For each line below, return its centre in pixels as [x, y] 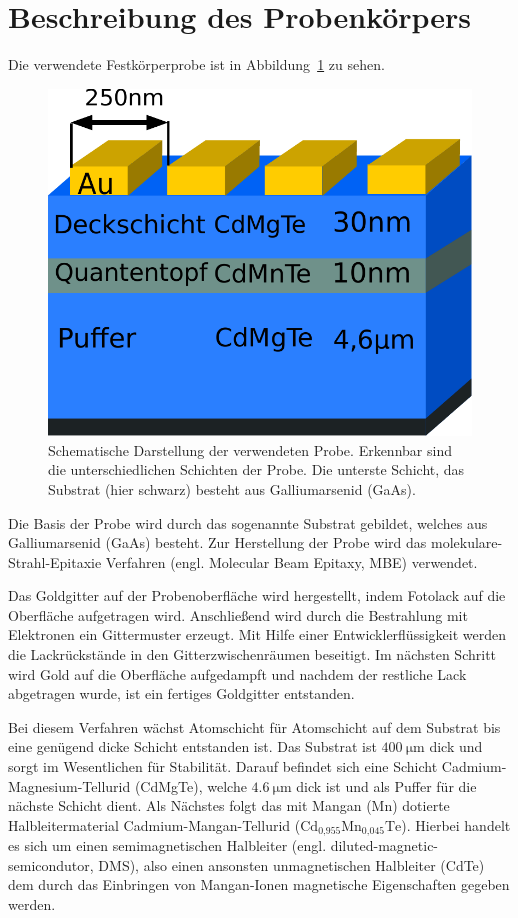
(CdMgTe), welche [190, 785]
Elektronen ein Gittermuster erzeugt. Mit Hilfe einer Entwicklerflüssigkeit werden [257, 634]
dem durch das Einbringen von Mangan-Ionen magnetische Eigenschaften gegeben [259, 884]
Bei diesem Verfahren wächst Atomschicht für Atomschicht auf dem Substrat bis [254, 726]
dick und [456, 746]
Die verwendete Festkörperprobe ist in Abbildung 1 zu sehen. [196, 64]
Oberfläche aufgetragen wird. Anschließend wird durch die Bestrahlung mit [238, 614]
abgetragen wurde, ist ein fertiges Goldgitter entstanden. [181, 693]
